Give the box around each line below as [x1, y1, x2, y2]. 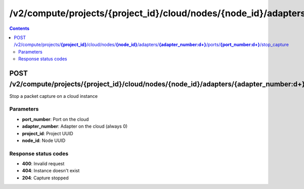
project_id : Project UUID [22, 130, 73, 136]
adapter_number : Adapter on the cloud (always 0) [22, 123, 128, 129]
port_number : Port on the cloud [22, 116, 89, 122]
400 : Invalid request [22, 161, 65, 167]
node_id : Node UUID [22, 137, 66, 143]
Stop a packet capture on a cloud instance [9, 93, 98, 99]
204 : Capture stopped [22, 175, 69, 181]
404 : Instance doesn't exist [22, 168, 80, 174]
